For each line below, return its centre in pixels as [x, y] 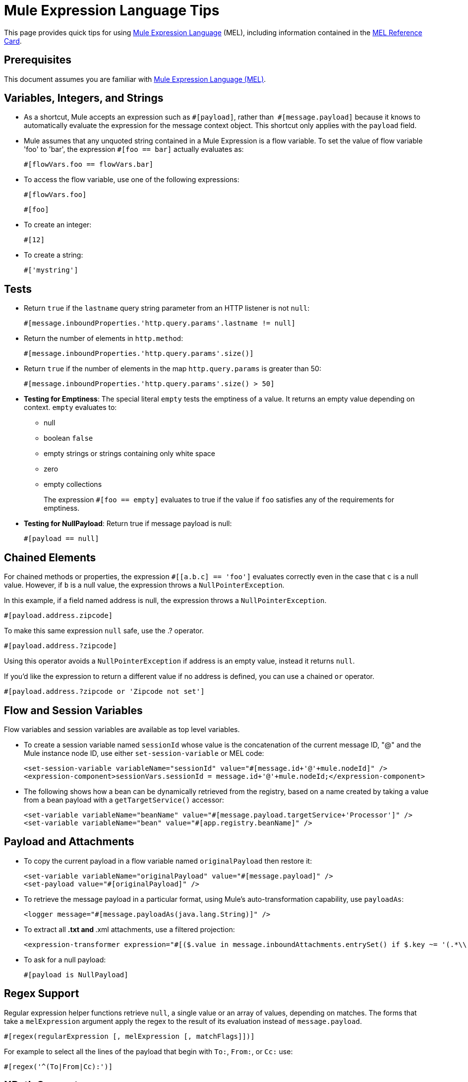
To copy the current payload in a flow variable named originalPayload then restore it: [168, 861]
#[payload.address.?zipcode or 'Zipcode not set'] [104, 692]
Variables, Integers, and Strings [84, 98]
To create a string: [54, 255]
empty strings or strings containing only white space [129, 454]
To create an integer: [58, 225]
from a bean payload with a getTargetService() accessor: [124, 800]
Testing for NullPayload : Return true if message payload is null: [128, 524]
